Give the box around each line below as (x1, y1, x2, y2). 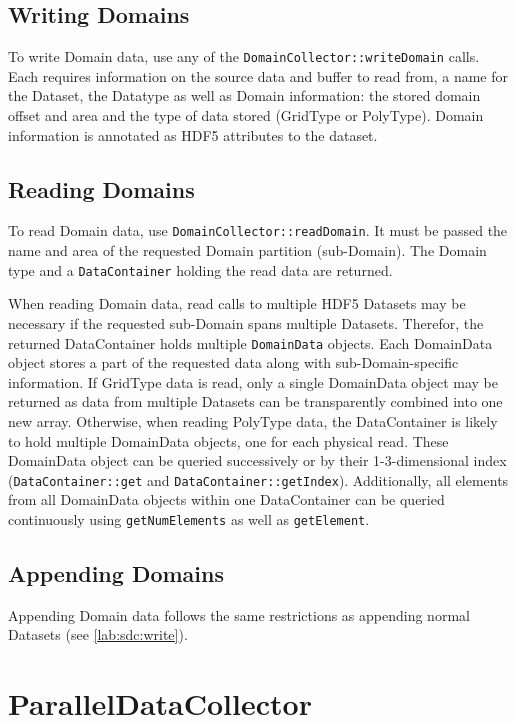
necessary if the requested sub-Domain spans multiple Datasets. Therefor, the (8, 312, 484, 333)
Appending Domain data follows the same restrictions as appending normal (8, 604, 470, 625)
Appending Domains (8, 558, 225, 589)
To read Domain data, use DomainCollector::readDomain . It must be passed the (8, 220, 508, 241)
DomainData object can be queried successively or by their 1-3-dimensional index (8, 450, 507, 471)
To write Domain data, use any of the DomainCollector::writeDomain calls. (8, 46, 480, 67)
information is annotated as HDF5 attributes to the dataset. (8, 124, 378, 145)
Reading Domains (8, 173, 195, 204)
